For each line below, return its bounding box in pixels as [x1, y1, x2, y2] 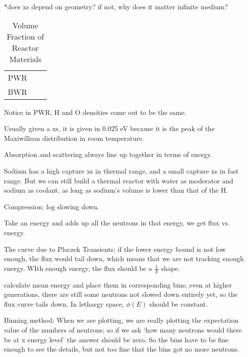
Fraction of [6, 30, 44, 42]
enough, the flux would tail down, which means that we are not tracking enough [4, 253, 244, 264]
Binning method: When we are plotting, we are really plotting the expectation [4, 315, 239, 325]
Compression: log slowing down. [4, 201, 99, 211]
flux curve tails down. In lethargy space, [4, 298, 124, 309]
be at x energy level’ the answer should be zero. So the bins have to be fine [4, 334, 229, 344]
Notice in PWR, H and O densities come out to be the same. [4, 107, 187, 117]
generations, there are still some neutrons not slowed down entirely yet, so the [4, 289, 238, 299]
